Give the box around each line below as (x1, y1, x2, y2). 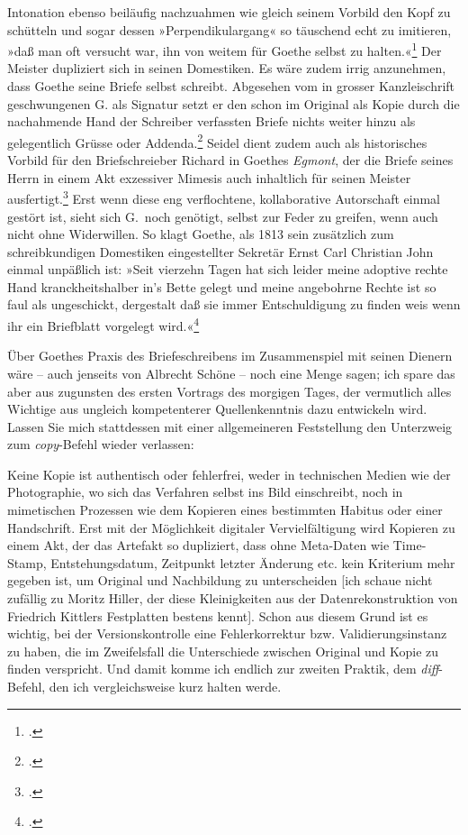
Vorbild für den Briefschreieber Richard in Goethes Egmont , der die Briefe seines (7, 151, 454, 170)
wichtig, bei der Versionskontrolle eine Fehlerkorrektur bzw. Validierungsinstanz (7, 624, 447, 643)
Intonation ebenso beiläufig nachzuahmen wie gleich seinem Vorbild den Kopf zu (7, 3, 451, 21)
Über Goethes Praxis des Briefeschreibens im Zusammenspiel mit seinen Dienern (7, 346, 453, 365)
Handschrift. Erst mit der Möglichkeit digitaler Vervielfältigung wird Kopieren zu (7, 518, 455, 537)
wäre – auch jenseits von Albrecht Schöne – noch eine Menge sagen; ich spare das (7, 363, 455, 382)
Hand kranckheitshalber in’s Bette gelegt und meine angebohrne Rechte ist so (7, 277, 436, 296)
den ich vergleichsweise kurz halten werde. (49, 677, 282, 695)
